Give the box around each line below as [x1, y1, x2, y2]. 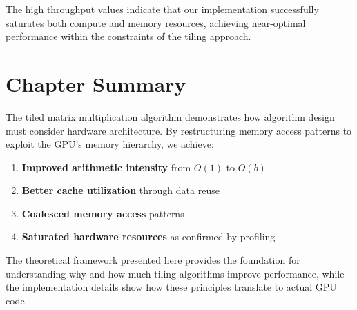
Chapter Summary [6, 69, 186, 97]
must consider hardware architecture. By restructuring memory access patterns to [6, 123, 352, 137]
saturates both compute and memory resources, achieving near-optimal [6, 15, 306, 30]
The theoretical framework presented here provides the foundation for [6, 253, 300, 267]
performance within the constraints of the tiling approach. [6, 29, 251, 43]
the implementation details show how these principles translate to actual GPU [6, 280, 337, 294]
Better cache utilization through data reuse [21, 183, 220, 197]
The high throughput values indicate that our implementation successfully [6, 2, 319, 16]
